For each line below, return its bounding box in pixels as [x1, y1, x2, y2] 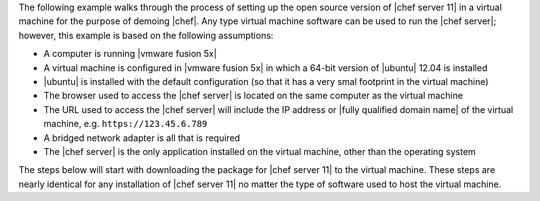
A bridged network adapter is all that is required [43, 131, 240, 144]
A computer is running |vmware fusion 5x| [43, 48, 217, 60]
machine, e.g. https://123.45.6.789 [43, 118, 208, 130]
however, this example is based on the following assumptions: [18, 29, 274, 41]
